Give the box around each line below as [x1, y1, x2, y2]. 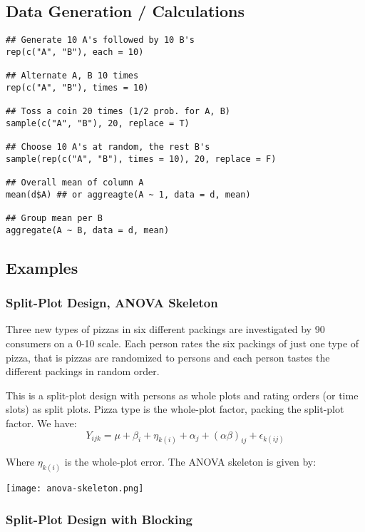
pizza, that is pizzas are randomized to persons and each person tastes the [6, 349, 330, 364]
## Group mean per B [6, 213, 103, 224]
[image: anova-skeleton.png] [6, 484, 144, 494]
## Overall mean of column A [6, 178, 144, 188]
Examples [6, 256, 78, 278]
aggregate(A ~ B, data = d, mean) [6, 225, 170, 235]
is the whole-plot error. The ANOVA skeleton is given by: [64, 454, 317, 469]
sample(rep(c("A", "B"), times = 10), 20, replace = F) [6, 153, 277, 164]
